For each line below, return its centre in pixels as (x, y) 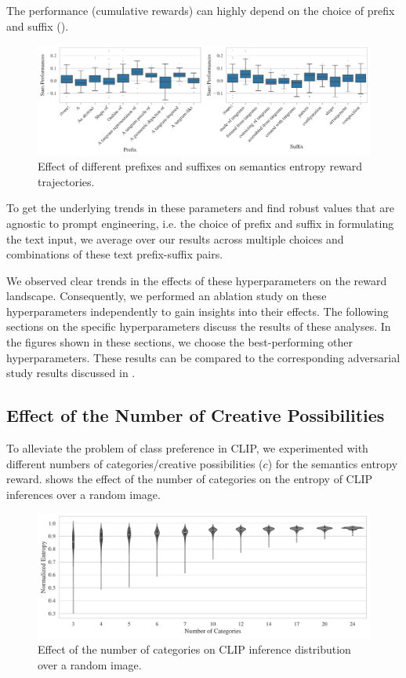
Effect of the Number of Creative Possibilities (196, 415)
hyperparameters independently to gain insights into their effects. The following (198, 311)
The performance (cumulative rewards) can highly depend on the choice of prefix (201, 10)
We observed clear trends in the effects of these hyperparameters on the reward (197, 280)
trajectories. (66, 181)
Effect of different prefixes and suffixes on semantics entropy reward (200, 166)
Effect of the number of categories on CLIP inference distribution (194, 649)
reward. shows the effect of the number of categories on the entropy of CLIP (190, 479)
